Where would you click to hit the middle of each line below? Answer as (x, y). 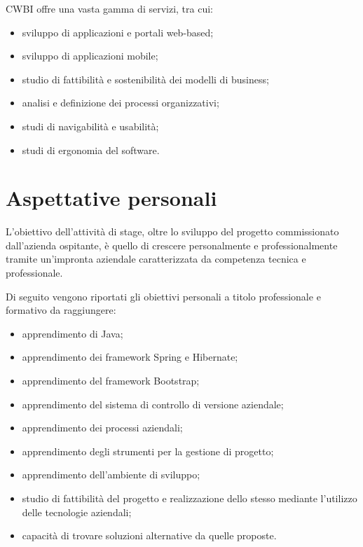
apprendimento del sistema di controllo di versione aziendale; (153, 404)
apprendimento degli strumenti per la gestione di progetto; (148, 451)
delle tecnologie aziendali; (77, 512)
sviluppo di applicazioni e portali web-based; (118, 32)
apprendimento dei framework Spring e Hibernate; (130, 357)
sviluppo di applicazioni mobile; (90, 56)
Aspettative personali (111, 198)
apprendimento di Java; (73, 333)
